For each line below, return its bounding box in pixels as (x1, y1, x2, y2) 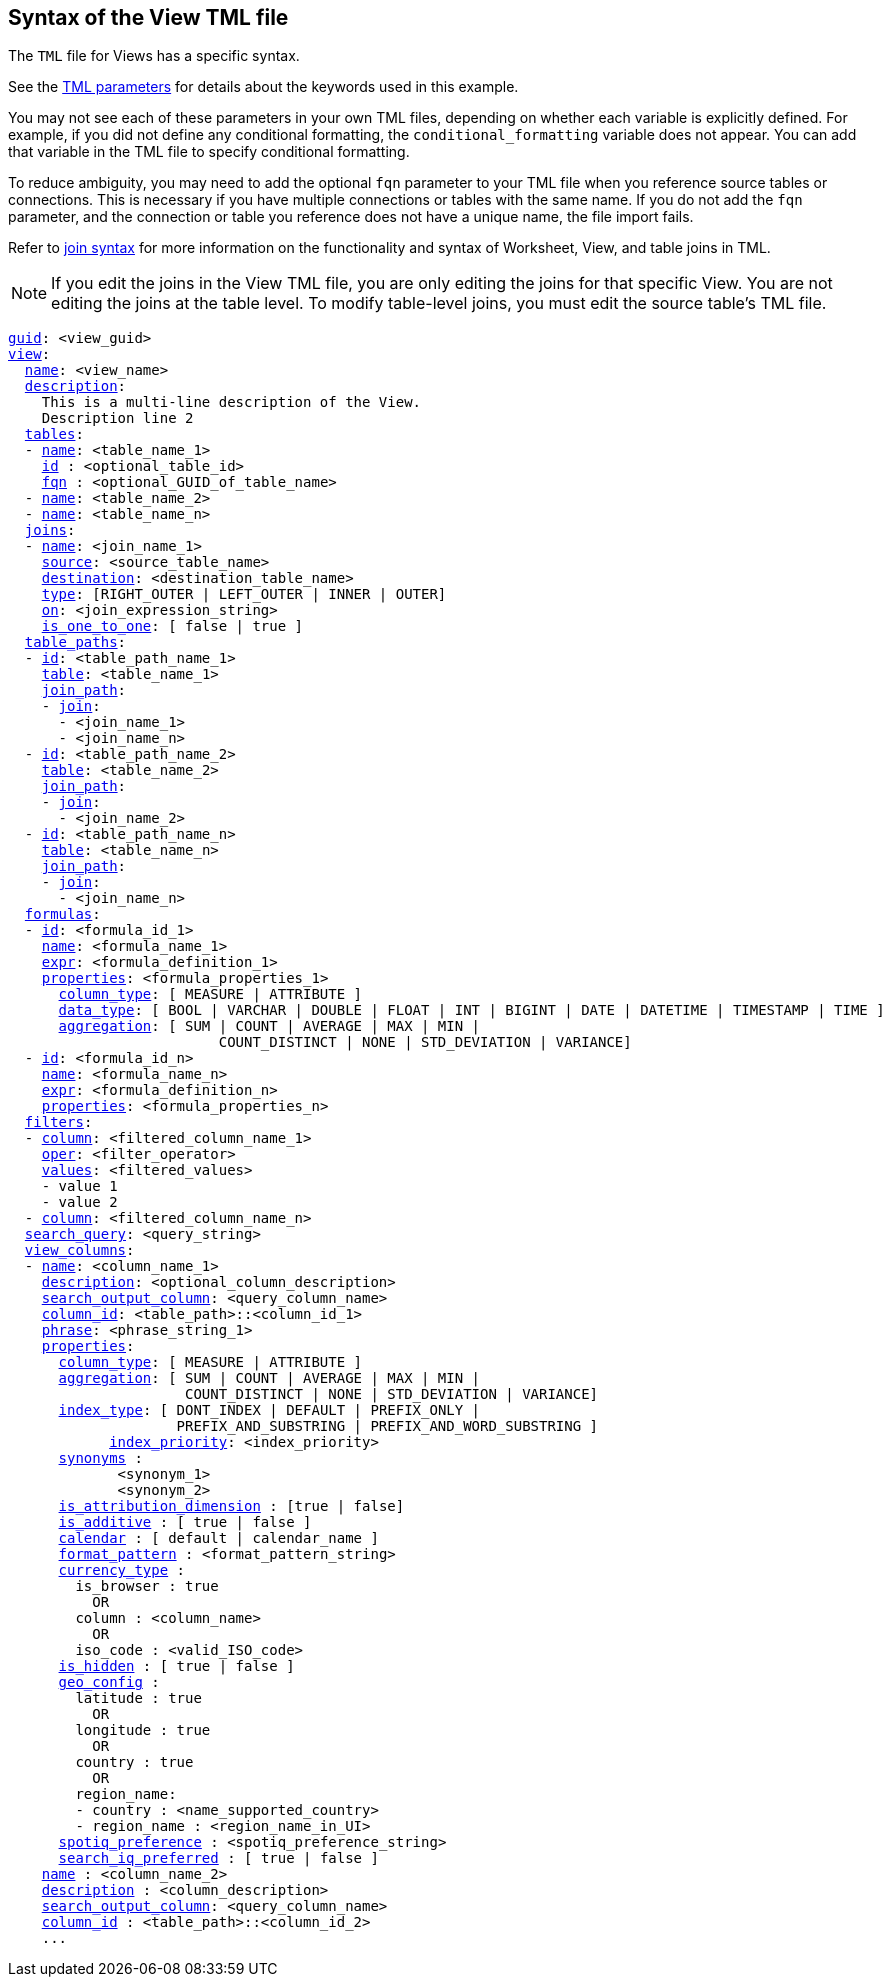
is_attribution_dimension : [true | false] (58, 1498, 405, 1515)
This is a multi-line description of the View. (41, 394, 422, 411)
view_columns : (24, 1242, 135, 1259)
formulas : (24, 906, 101, 923)
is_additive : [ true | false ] (58, 1514, 312, 1531)
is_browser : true (75, 1578, 219, 1595)
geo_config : (58, 1674, 160, 1691)
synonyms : (58, 1450, 143, 1467)
